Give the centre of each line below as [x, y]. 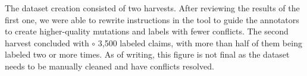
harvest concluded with [47, 42]
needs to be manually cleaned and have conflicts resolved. [109, 66]
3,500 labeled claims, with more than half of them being [200, 42]
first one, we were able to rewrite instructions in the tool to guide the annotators [152, 19]
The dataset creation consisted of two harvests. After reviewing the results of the [152, 8]
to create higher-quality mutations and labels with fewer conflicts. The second [147, 31]
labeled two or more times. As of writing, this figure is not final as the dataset [147, 54]
